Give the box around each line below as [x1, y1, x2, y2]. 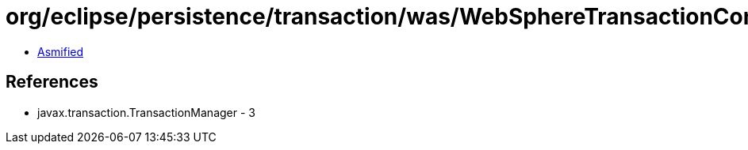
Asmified [37, 44, 84, 58]
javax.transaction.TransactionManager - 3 [37, 105, 255, 119]
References [6, 72, 98, 92]
